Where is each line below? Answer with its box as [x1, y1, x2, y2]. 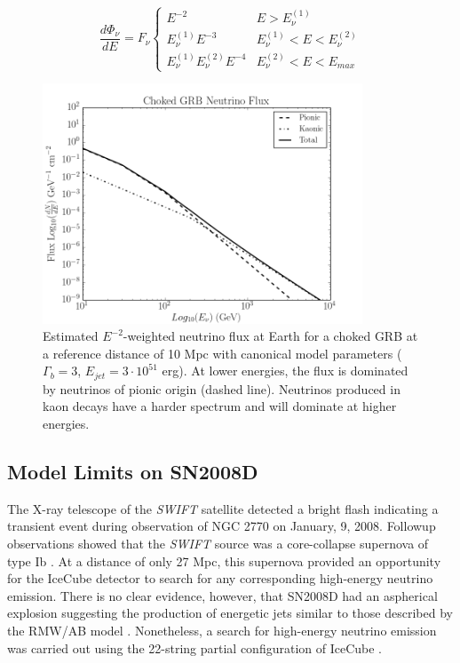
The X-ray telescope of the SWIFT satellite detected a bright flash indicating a [7, 499, 439, 517]
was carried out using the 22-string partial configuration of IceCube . [7, 638, 383, 657]
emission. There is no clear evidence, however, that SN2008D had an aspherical [7, 586, 438, 604]
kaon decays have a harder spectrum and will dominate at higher [43, 397, 397, 415]
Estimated [43, 327, 99, 345]
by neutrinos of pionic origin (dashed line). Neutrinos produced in [43, 379, 401, 398]
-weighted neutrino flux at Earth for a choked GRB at [123, 327, 418, 345]
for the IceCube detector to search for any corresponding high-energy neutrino [7, 569, 433, 588]
